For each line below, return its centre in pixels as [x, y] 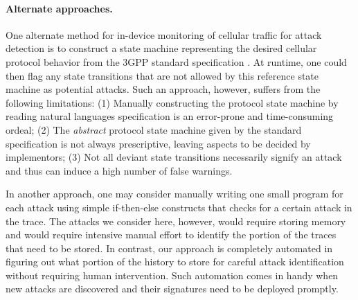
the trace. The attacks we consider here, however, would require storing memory [176, 221]
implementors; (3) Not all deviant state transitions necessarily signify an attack [174, 157]
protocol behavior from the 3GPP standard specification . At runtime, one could [176, 61]
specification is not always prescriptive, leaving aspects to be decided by [158, 143]
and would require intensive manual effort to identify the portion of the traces [171, 235]
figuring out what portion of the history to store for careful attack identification [175, 262]
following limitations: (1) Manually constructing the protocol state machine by [172, 102]
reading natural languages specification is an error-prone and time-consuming [170, 116]
